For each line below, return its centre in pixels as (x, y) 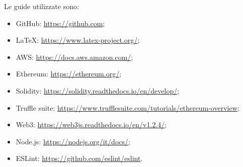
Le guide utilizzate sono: (42, 6)
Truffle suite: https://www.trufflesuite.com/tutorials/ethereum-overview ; (128, 107)
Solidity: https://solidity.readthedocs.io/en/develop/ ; (98, 90)
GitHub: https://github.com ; (60, 23)
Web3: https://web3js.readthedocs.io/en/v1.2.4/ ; (91, 124)
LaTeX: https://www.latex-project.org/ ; (78, 40)
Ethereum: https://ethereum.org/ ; (69, 74)
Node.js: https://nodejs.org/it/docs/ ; (73, 141)
